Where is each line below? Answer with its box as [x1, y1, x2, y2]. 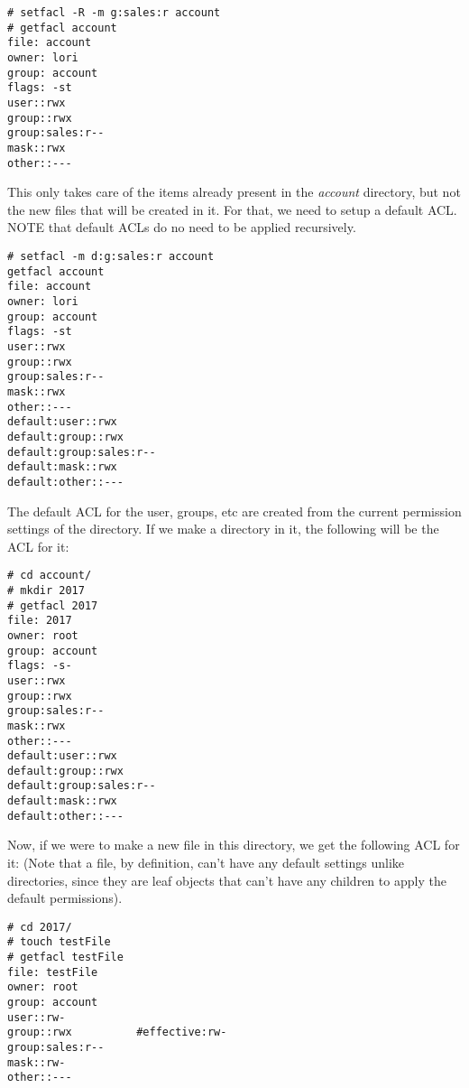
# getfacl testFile [7, 951, 124, 964]
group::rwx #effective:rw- [7, 1026, 227, 1039]
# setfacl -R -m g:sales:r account [7, 6, 221, 19]
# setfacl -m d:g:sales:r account [7, 250, 215, 263]
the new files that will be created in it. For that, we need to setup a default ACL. [7, 200, 457, 219]
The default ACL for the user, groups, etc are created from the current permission [7, 501, 462, 520]
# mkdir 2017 [7, 583, 85, 597]
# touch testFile [7, 935, 111, 949]
